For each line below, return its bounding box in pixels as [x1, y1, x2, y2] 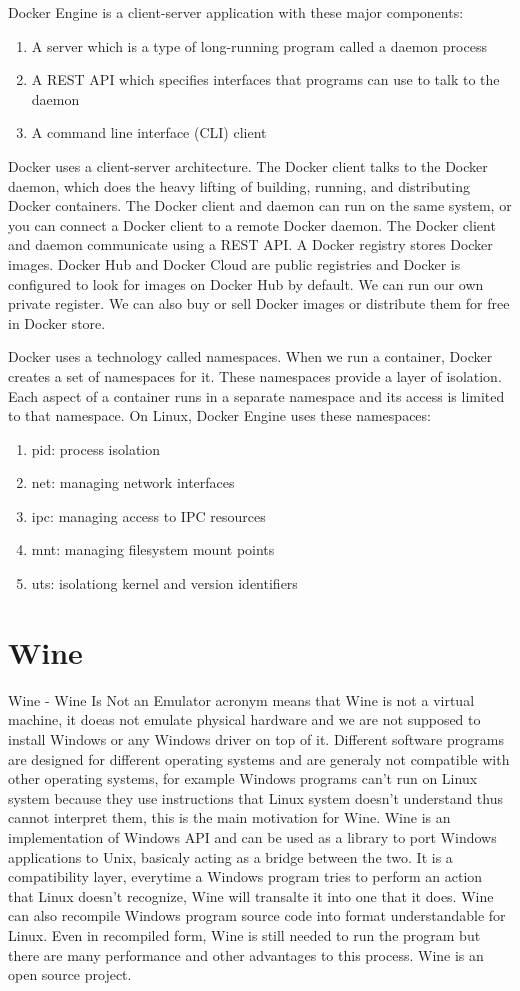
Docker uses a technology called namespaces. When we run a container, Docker [8, 346, 493, 367]
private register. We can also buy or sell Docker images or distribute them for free [8, 293, 510, 314]
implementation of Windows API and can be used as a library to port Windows [8, 826, 497, 847]
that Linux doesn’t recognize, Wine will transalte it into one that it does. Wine [8, 885, 494, 906]
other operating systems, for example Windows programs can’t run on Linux [8, 768, 478, 789]
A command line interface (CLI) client [31, 122, 267, 143]
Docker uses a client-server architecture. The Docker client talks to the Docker [8, 155, 488, 176]
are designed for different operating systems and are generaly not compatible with [8, 748, 510, 769]
